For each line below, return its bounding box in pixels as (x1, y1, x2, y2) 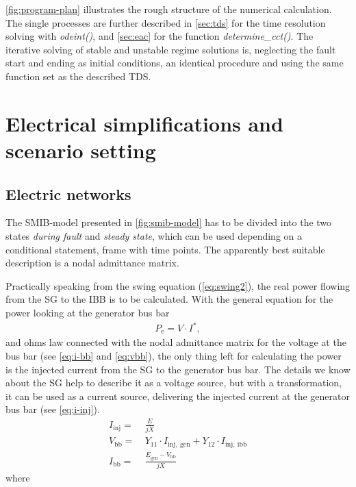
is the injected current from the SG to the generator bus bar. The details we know (5, 362, 351, 376)
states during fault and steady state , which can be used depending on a (5, 228, 302, 242)
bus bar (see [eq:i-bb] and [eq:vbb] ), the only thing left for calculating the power (5, 349, 342, 363)
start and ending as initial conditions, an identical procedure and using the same (5, 55, 344, 70)
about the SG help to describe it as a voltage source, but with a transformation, (5, 375, 342, 390)
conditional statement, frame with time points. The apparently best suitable (5, 242, 325, 256)
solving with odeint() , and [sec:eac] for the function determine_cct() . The (5, 29, 314, 43)
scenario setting (5, 136, 156, 164)
